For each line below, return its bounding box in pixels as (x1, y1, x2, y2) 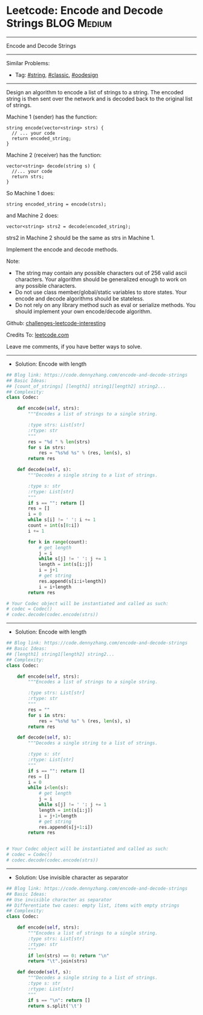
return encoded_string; (11, 135, 71, 141)
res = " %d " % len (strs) (28, 439, 91, 445)
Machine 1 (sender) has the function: (6, 113, 98, 120)
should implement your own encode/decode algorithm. (14, 308, 152, 315)
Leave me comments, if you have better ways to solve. (6, 343, 142, 350)
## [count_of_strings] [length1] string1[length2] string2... (6, 383, 166, 389)
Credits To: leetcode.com (6, 331, 69, 339)
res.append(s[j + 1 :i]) (38, 824, 94, 830)
